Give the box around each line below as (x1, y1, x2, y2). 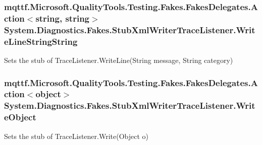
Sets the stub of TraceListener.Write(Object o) (4, 130, 148, 141)
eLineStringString (4, 35, 78, 47)
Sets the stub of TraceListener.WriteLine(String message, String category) (4, 54, 233, 65)
